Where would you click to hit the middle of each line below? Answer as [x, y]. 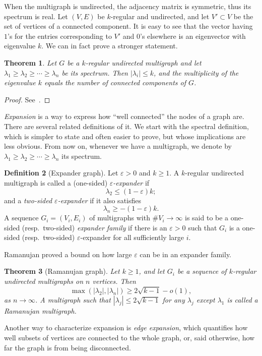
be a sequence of [202, 271]
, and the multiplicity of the [196, 72]
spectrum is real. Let [36, 16]
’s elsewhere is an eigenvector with [193, 36]
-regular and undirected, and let [160, 16]
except [206, 299]
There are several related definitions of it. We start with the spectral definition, [126, 126]
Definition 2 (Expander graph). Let [61, 173]
